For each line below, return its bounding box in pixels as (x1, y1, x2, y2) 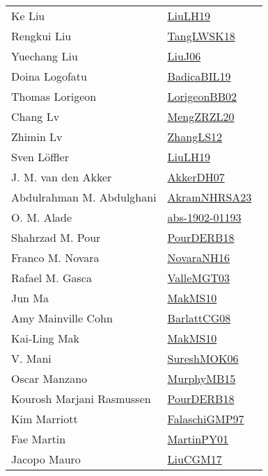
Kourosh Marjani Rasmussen (11, 391, 151, 407)
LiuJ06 (167, 48, 201, 64)
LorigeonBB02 (167, 88, 237, 104)
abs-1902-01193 (167, 209, 242, 225)
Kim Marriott (11, 411, 78, 427)
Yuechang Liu (11, 48, 78, 64)
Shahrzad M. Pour (11, 229, 101, 245)
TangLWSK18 (167, 28, 235, 44)
